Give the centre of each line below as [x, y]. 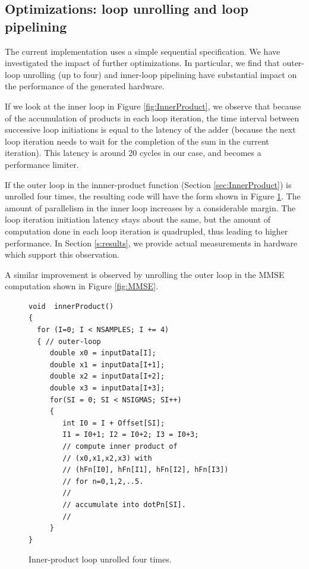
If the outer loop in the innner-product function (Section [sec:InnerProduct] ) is [148, 184]
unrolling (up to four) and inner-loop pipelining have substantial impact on [160, 74]
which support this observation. [62, 254]
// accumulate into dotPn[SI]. [124, 504]
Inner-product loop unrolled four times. [100, 559]
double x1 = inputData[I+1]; [107, 365]
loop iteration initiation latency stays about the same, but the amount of [138, 219]
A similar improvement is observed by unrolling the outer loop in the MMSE [145, 274]
